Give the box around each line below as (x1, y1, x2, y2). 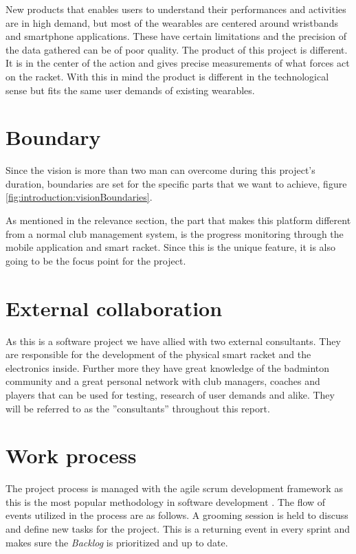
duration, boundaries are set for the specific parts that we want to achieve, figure (5, 176, 347, 190)
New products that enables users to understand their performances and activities (5, 2, 346, 16)
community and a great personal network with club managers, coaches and (5, 374, 320, 388)
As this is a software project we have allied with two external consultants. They (5, 333, 341, 348)
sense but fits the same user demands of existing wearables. (5, 82, 255, 97)
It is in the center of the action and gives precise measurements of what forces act (5, 56, 350, 70)
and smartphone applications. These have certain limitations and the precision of (5, 29, 346, 43)
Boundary (5, 123, 101, 151)
